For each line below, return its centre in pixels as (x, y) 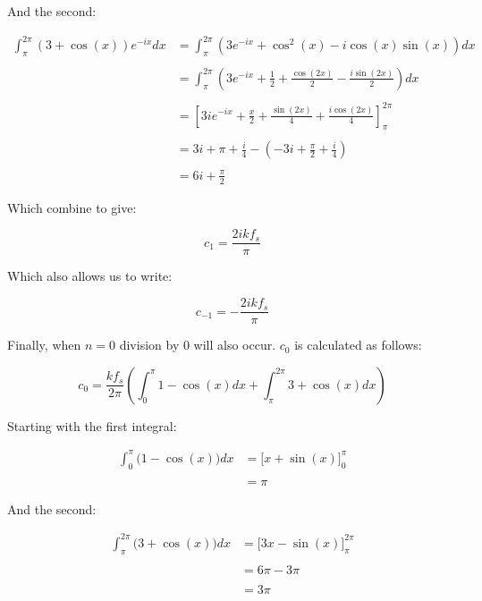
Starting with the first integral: (92, 425)
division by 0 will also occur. (198, 345)
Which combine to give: (72, 207)
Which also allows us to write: (90, 276)
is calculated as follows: (358, 345)
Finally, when (44, 345)
